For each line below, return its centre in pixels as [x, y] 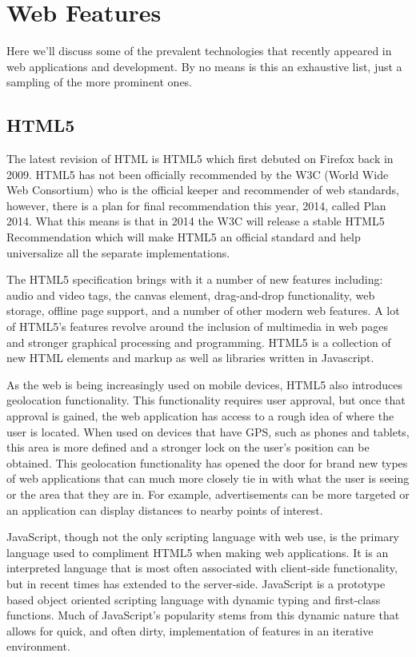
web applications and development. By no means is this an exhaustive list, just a [204, 66]
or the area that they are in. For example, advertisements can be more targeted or [208, 494]
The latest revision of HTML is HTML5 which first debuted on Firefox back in [200, 159]
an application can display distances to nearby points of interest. [165, 510]
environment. [38, 646]
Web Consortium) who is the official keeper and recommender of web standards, [203, 190]
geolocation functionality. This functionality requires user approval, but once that [206, 400]
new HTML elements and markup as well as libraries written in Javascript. [190, 358]
